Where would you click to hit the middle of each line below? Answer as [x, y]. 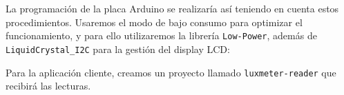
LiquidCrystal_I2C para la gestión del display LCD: [118, 49]
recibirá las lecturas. [48, 86]
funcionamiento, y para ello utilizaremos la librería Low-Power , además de [161, 35]
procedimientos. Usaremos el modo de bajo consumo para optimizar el [154, 22]
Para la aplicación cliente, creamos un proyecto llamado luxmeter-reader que [171, 72]
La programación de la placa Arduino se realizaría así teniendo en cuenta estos [172, 8]
